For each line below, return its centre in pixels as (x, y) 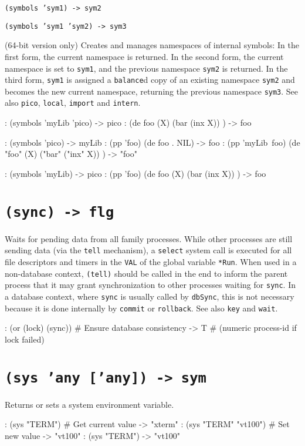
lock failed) (25, 339)
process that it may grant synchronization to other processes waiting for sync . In (150, 285)
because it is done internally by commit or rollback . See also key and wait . (141, 308)
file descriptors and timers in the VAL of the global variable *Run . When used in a (151, 261)
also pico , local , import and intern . (73, 103)
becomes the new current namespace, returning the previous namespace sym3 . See (152, 91)
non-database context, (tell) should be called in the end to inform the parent (146, 273)
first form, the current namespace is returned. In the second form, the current (144, 56)
